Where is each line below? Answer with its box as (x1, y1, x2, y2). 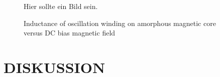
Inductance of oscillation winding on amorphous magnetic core (24, 17, 216, 28)
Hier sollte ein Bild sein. (24, 1, 98, 11)
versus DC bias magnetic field (24, 27, 116, 38)
